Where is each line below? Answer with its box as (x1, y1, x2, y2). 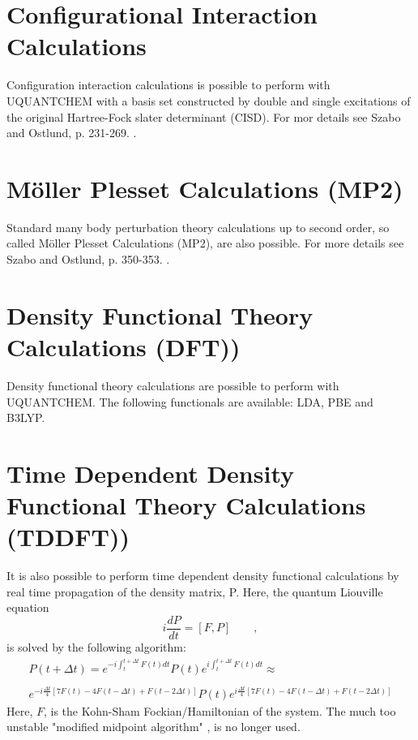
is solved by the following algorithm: (6, 639, 186, 656)
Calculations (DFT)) (6, 329, 241, 363)
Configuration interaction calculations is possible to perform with (6, 76, 331, 93)
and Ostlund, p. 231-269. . (6, 124, 137, 141)
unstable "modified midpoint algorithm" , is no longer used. (6, 718, 301, 735)
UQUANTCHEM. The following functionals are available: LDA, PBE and (6, 393, 373, 410)
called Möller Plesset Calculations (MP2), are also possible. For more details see (6, 234, 404, 252)
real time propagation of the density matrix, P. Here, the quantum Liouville (6, 583, 383, 600)
